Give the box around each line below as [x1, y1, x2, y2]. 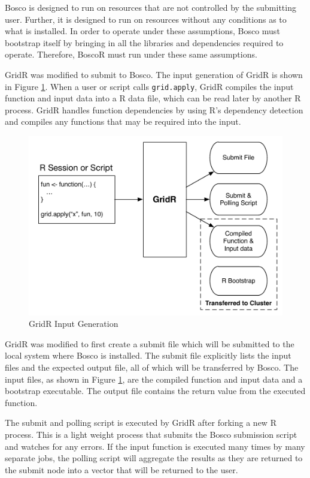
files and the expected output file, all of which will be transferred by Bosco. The [5, 361, 299, 374]
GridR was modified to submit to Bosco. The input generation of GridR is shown [5, 68, 303, 80]
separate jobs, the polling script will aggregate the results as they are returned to [5, 452, 303, 464]
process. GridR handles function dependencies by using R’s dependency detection [5, 103, 303, 116]
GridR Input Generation [29, 317, 118, 330]
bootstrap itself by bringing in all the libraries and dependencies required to [5, 36, 284, 49]
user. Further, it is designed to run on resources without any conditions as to [5, 13, 287, 25]
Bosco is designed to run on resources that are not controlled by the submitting [5, 1, 296, 13]
